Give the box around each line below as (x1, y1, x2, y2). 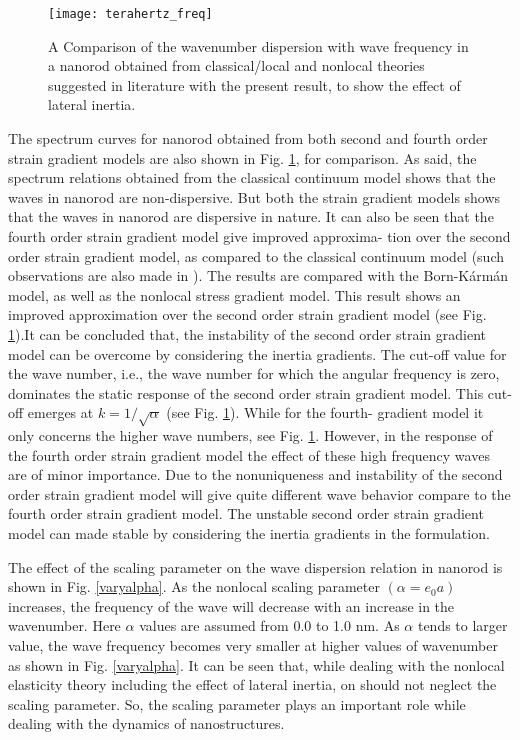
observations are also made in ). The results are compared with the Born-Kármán (8, 265, 509, 286)
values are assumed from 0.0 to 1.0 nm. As (139, 615, 400, 636)
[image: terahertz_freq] (48, 7, 213, 21)
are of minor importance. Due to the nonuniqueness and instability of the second (8, 464, 503, 485)
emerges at (27, 402, 94, 423)
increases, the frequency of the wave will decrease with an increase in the (8, 595, 455, 616)
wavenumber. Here (8, 615, 121, 636)
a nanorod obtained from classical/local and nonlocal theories (48, 55, 425, 76)
